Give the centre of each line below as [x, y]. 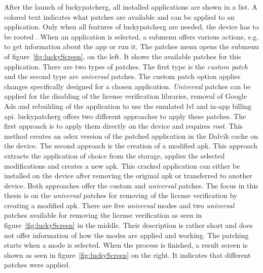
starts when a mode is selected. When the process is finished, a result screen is [126, 245]
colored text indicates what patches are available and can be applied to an [119, 16]
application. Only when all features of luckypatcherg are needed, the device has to [131, 27]
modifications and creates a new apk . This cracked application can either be [122, 165]
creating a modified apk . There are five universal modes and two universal [119, 205]
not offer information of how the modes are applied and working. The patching [126, 235]
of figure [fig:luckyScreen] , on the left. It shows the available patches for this [123, 56]
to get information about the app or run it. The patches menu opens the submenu [131, 46]
